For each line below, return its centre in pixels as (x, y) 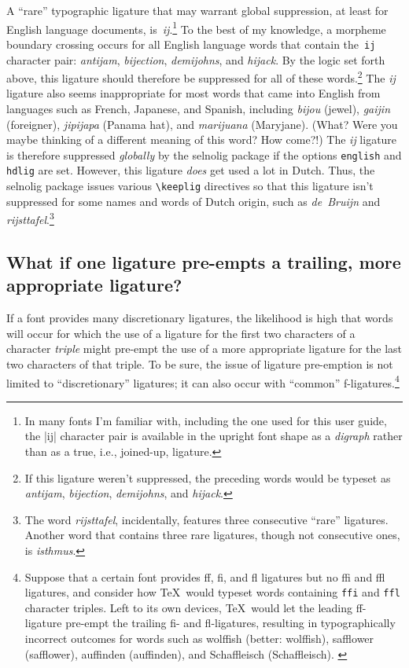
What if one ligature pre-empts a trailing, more (204, 261)
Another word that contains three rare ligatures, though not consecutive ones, (212, 535)
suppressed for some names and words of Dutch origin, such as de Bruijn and (193, 201)
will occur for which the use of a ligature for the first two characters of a (181, 333)
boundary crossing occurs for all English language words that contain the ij (191, 44)
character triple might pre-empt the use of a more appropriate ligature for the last (204, 349)
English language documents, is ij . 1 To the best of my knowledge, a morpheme (196, 28)
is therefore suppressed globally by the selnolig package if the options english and (204, 154)
